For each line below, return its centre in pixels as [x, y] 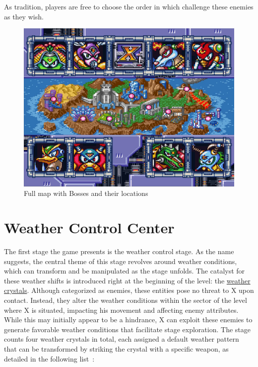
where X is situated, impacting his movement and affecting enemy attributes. [121, 310]
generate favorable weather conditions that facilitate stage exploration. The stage [127, 329]
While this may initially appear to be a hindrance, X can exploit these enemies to [128, 320]
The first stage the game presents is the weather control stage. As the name [119, 251]
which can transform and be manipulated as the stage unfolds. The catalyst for [125, 271]
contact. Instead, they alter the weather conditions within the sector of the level [126, 300]
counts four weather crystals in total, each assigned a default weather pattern [122, 339]
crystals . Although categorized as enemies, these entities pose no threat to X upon [129, 290]
